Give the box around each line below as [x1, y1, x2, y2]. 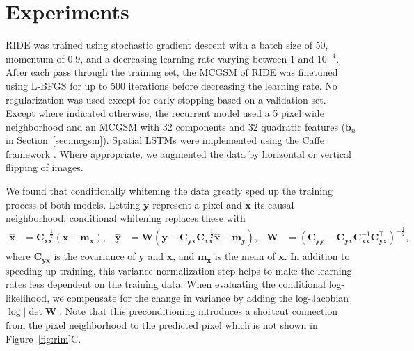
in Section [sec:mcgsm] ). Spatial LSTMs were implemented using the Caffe [6, 133, 324, 147]
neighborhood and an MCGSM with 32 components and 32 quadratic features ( [6, 119, 346, 133]
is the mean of [214, 249, 276, 263]
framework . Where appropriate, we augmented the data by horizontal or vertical [6, 146, 351, 161]
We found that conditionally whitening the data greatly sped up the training [6, 183, 333, 198]
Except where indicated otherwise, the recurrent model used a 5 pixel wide [6, 106, 324, 120]
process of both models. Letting [6, 197, 141, 211]
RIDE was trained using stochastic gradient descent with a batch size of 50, [6, 38, 328, 52]
